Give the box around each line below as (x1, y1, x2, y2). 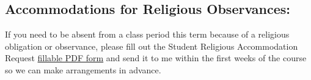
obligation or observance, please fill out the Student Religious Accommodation (5, 39, 298, 52)
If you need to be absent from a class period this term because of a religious (5, 28, 290, 41)
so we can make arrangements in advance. (5, 63, 161, 76)
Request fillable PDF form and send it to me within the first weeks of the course (5, 52, 307, 64)
